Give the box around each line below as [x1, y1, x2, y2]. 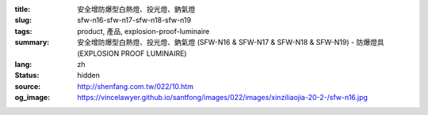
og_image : [14, 93, 51, 102]
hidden [77, 71, 101, 80]
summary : [14, 38, 50, 47]
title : [14, 5, 31, 13]
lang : [14, 59, 32, 69]
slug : [14, 16, 32, 25]
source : [14, 81, 41, 91]
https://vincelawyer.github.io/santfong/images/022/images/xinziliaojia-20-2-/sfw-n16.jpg [77, 93, 369, 102]
